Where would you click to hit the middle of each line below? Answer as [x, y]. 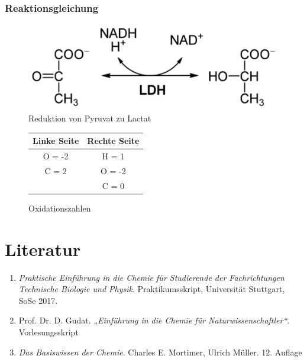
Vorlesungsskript [49, 332]
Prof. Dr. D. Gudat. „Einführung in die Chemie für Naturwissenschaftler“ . [154, 320]
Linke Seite [56, 141]
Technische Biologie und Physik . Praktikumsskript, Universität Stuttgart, [152, 289]
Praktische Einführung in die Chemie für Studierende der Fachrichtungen [151, 277]
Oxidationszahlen [60, 208]
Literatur [43, 249]
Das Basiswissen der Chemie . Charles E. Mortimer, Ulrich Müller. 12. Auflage [160, 352]
